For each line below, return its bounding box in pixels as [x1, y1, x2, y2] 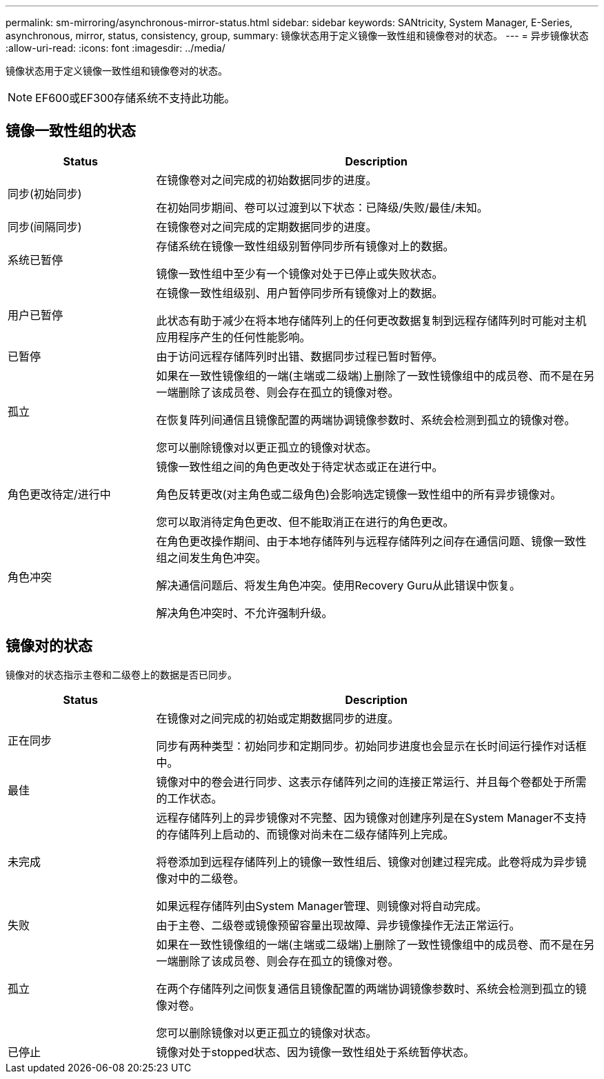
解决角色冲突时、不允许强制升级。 [156, 605, 333, 620]
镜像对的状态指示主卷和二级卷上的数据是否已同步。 [6, 668, 237, 680]
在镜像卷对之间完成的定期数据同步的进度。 [156, 219, 377, 234]
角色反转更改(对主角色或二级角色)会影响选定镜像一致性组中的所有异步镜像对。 [156, 487, 562, 501]
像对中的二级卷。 [156, 871, 245, 885]
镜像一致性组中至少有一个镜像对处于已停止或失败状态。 [156, 266, 443, 281]
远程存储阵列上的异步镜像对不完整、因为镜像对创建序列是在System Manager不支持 [156, 810, 587, 825]
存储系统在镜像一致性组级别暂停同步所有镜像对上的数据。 [156, 239, 454, 253]
